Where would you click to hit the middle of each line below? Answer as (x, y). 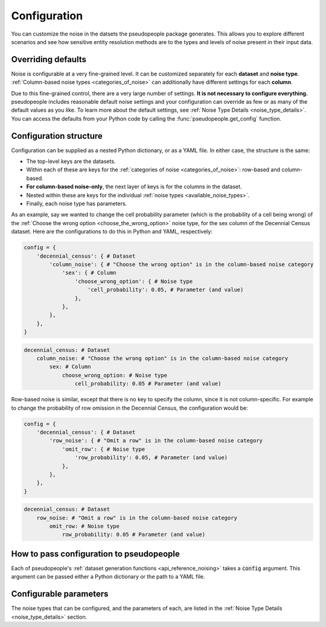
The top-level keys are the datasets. (71, 161)
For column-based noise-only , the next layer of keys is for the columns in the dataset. (134, 186)
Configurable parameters (60, 594)
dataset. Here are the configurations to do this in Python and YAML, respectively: (112, 232)
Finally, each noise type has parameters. (77, 204)
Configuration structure (57, 136)
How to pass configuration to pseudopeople (96, 554)
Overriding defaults (49, 59)
